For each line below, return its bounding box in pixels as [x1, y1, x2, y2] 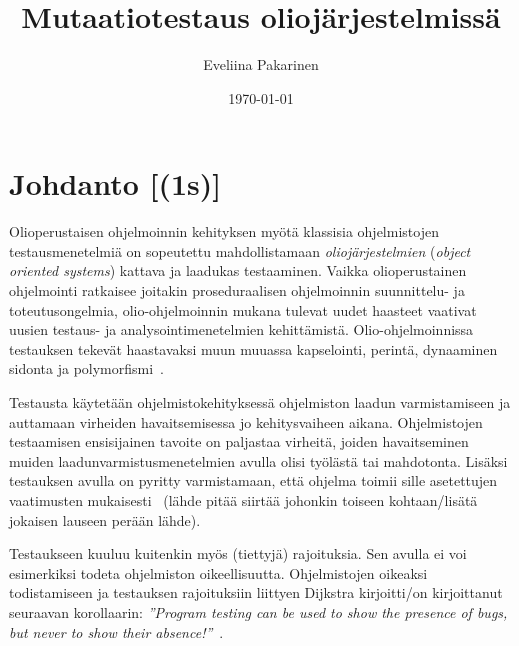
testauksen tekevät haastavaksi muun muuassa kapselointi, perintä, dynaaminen [9, 338, 498, 359]
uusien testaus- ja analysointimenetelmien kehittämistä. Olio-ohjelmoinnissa [9, 319, 474, 340]
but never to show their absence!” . [9, 621, 224, 642]
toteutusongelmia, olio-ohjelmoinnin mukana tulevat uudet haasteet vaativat [9, 299, 477, 320]
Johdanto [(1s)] [9, 163, 222, 204]
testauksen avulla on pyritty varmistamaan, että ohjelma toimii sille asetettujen [9, 470, 498, 491]
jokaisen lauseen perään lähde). [9, 509, 201, 530]
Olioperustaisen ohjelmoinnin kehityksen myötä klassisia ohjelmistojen [9, 221, 439, 242]
